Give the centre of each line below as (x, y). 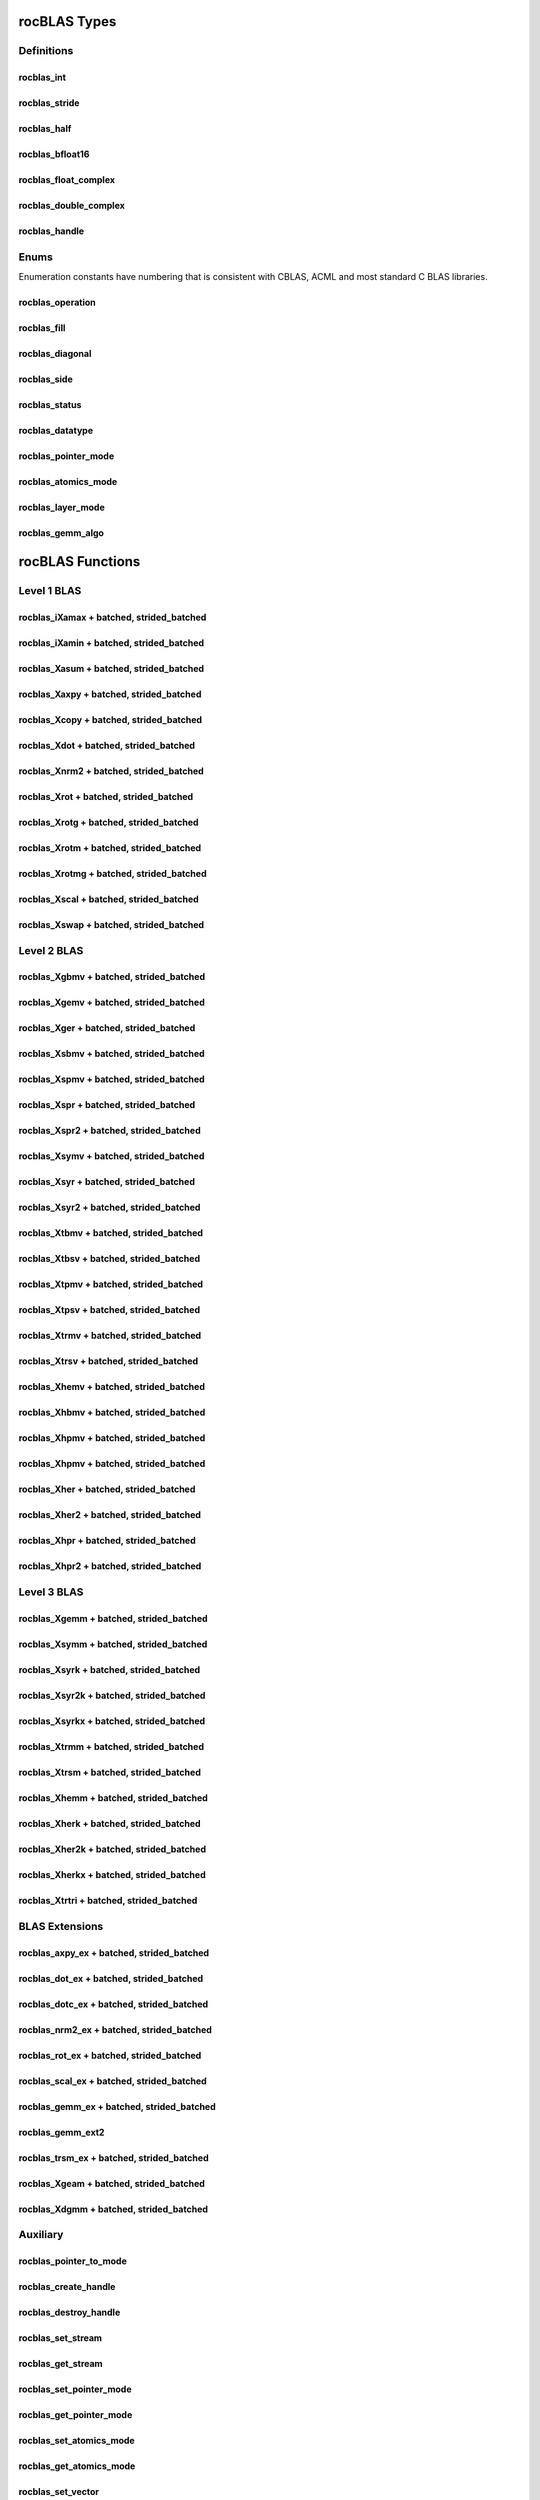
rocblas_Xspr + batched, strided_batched (107, 1105)
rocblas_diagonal (55, 354)
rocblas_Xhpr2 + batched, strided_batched (110, 1566)
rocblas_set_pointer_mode (75, 2389)
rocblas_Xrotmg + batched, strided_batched (112, 873)
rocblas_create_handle (67, 2287)
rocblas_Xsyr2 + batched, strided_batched (109, 1207)
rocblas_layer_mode (61, 507)
